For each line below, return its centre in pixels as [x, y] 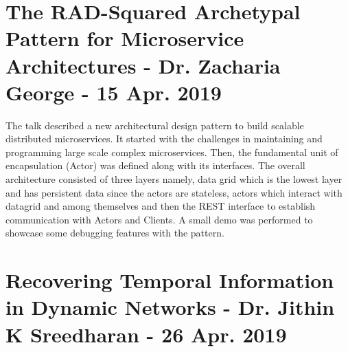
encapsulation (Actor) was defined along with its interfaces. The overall [155, 165]
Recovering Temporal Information [170, 280]
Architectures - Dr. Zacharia [143, 65]
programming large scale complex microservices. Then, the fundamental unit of [172, 152]
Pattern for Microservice [125, 38]
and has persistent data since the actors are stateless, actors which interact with [174, 192]
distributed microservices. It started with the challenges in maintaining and [164, 139]
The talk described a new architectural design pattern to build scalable [155, 125]
